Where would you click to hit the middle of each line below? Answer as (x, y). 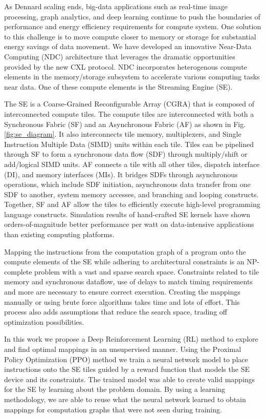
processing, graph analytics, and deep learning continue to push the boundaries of (132, 16)
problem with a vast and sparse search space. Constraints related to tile (147, 271)
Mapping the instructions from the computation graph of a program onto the (125, 251)
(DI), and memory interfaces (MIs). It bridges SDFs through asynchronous (121, 174)
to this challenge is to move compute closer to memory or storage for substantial (130, 36)
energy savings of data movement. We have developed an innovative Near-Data (128, 46)
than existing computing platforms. (59, 234)
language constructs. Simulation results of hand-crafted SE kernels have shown (127, 214)
